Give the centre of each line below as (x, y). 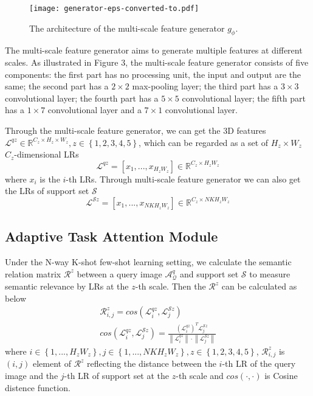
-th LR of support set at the (117, 375)
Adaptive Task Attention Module (112, 236)
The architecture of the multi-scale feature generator (127, 28)
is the (50, 179)
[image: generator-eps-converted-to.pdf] (114, 9)
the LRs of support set (47, 191)
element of (52, 363)
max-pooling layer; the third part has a (205, 86)
